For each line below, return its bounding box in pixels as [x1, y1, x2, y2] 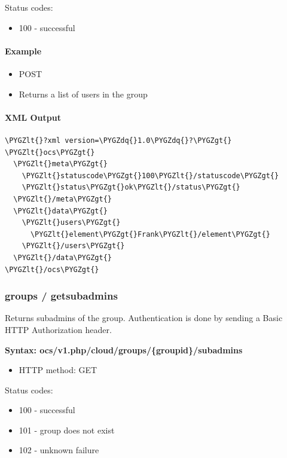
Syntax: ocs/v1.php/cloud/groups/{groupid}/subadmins [5, 343, 243, 356]
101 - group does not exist [19, 423, 115, 436]
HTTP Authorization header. [5, 323, 112, 335]
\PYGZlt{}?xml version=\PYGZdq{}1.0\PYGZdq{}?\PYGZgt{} [5, 136, 232, 145]
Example [5, 44, 42, 57]
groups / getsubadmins [5, 288, 118, 303]
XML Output [5, 111, 61, 123]
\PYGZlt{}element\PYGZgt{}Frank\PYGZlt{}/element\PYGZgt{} [30, 230, 270, 239]
